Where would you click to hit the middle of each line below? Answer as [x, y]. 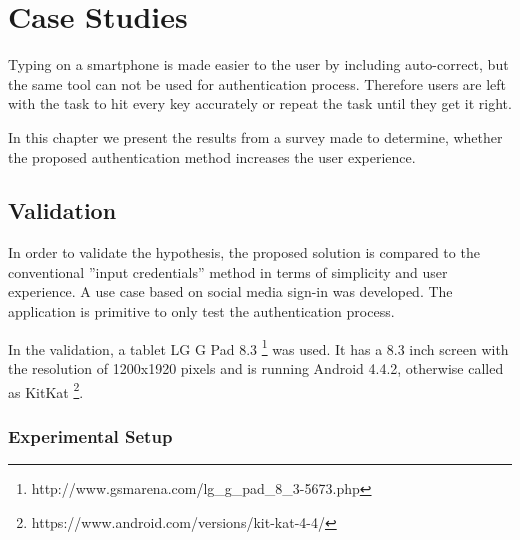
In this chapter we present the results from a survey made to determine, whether [255, 136]
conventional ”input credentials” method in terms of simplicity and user [228, 271]
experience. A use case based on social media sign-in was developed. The [230, 291]
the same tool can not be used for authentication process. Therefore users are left [257, 83]
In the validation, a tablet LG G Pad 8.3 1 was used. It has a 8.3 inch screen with [258, 347]
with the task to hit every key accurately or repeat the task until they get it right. [260, 103]
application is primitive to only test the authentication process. [201, 311]
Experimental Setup [90, 435]
